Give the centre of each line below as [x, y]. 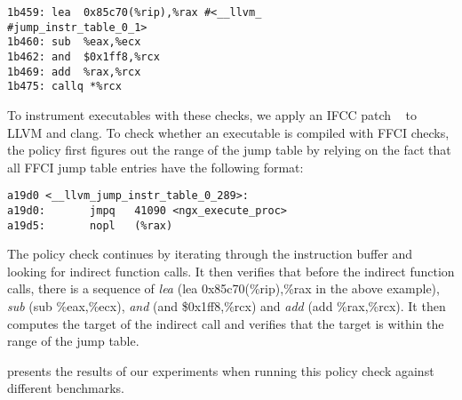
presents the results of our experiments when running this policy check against [221, 370]
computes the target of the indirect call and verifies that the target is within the [226, 323]
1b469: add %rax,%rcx [74, 72]
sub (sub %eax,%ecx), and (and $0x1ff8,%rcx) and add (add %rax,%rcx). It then [227, 306]
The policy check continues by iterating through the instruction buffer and [210, 254]
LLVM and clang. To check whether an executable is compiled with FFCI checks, [228, 132]
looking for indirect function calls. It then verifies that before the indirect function [231, 271]
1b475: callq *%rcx [64, 87]
